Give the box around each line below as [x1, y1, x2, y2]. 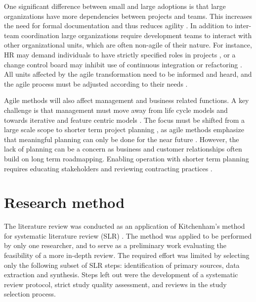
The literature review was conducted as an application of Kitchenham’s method [4, 221, 245, 231]
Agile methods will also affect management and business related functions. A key [4, 95, 249, 105]
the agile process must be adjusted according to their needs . [4, 78, 188, 89]
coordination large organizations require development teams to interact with [21, 30, 252, 40]
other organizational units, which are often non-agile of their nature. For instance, [4, 40, 252, 50]
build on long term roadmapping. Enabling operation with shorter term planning [4, 153, 249, 163]
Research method [4, 192, 125, 212]
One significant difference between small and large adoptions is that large [4, 1, 226, 11]
